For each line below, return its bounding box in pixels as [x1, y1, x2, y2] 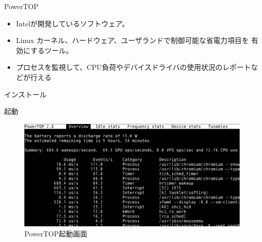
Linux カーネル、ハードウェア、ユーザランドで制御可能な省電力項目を [16, 35, 249, 46]
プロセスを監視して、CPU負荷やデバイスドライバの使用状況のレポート [16, 62, 251, 72]
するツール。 [30, 45, 73, 55]
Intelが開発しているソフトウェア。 [16, 18, 129, 28]
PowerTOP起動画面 [24, 228, 87, 238]
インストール [4, 89, 47, 99]
